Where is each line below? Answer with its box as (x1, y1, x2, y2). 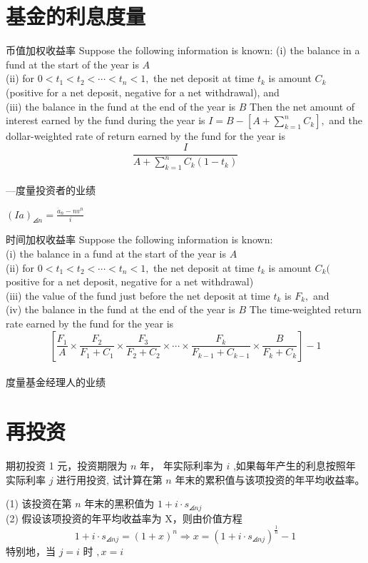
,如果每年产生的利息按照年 (232, 457, 356, 472)
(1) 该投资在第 (6, 496, 72, 511)
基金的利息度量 (6, 1, 146, 31)
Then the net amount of (250, 98, 355, 113)
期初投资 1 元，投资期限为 (6, 457, 128, 472)
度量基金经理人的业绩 (6, 375, 106, 390)
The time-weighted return (249, 302, 362, 317)
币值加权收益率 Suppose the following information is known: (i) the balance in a (6, 43, 360, 58)
